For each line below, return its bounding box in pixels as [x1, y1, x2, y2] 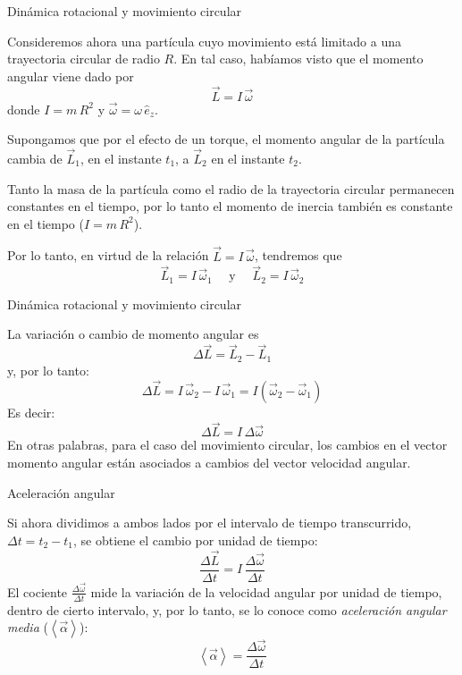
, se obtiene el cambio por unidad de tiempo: [73, 530, 318, 549]
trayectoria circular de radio [7, 49, 160, 68]
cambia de [7, 149, 63, 167]
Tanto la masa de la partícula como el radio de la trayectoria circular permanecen [7, 179, 455, 198]
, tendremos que [254, 246, 342, 265]
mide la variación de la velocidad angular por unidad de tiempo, [90, 582, 442, 601]
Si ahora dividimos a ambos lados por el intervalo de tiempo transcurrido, [7, 513, 412, 532]
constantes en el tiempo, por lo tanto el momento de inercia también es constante [7, 197, 453, 215]
